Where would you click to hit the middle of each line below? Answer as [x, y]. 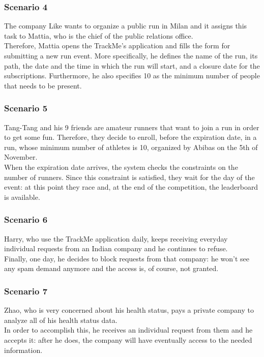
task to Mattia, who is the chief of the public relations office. [99, 35]
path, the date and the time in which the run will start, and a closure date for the [132, 65]
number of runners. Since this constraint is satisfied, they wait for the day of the [129, 177]
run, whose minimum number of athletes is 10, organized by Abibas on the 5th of [131, 147]
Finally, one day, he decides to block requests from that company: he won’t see [127, 258]
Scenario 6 [26, 219]
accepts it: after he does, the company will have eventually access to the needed [128, 339]
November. [21, 157]
